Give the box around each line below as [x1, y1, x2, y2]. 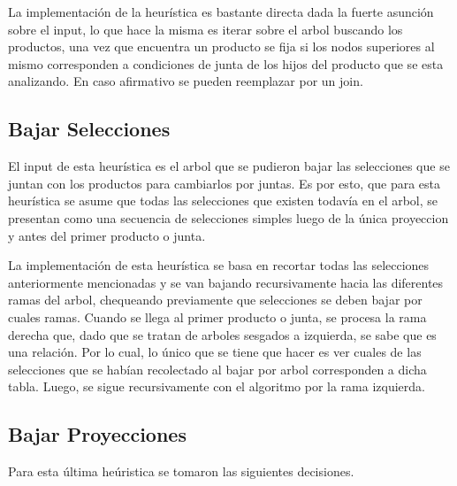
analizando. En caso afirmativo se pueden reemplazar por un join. [8, 72, 363, 90]
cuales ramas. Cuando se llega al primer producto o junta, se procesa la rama [8, 307, 427, 326]
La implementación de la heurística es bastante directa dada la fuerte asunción [8, 3, 434, 20]
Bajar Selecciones [8, 115, 171, 143]
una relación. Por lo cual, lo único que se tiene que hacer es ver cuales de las [8, 343, 422, 361]
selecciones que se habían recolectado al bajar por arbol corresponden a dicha [8, 359, 427, 378]
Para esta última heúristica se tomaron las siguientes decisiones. [8, 462, 354, 481]
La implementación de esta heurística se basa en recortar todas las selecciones [8, 256, 430, 274]
